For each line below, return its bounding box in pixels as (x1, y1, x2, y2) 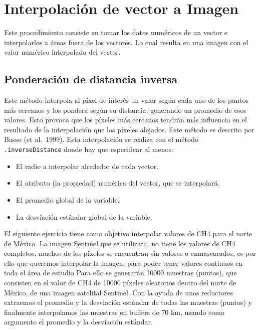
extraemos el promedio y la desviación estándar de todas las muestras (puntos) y (4, 297, 252, 307)
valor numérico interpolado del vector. (4, 47, 121, 57)
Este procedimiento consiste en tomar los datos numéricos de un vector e (4, 27, 228, 38)
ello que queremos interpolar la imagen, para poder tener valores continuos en (4, 257, 243, 268)
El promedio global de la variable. (16, 194, 120, 205)
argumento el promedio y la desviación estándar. (4, 316, 153, 327)
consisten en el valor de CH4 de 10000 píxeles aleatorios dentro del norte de (4, 277, 236, 288)
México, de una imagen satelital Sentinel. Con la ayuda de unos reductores (4, 287, 233, 297)
